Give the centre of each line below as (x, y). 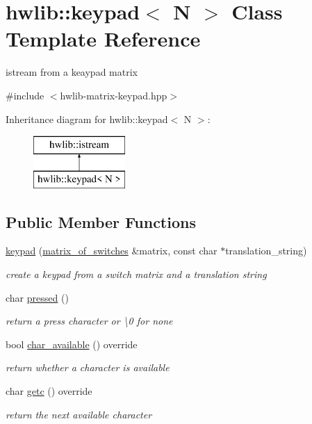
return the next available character (79, 414)
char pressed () (37, 297)
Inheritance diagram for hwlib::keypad (87, 119)
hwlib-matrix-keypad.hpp (114, 95)
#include (25, 95)
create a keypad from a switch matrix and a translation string (136, 274)
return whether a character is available (88, 367)
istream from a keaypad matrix (72, 72)
